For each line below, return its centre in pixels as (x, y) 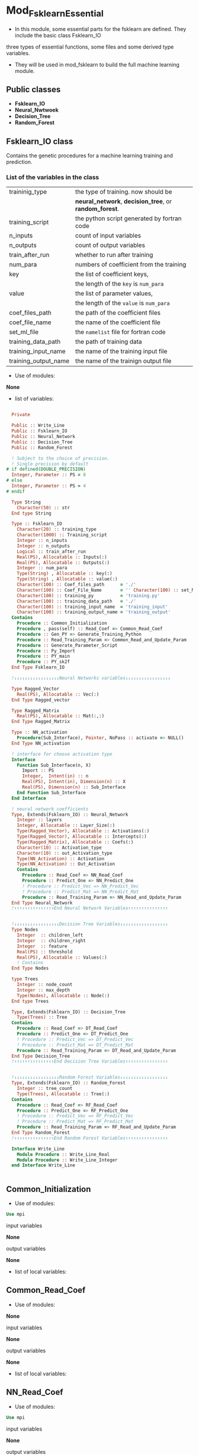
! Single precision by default (50, 464)
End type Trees (30, 1001)
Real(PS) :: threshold (45, 952)
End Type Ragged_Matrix (41, 722)
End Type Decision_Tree (41, 1056)
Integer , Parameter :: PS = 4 (49, 486)
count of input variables (108, 236)
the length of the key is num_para (119, 284)
